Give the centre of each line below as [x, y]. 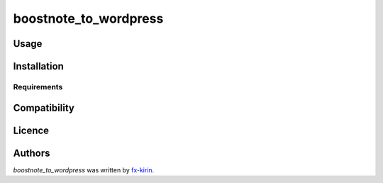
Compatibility [44, 107]
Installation [38, 66]
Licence [31, 130]
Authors [32, 153]
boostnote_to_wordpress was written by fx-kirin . [84, 170]
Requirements [38, 87]
